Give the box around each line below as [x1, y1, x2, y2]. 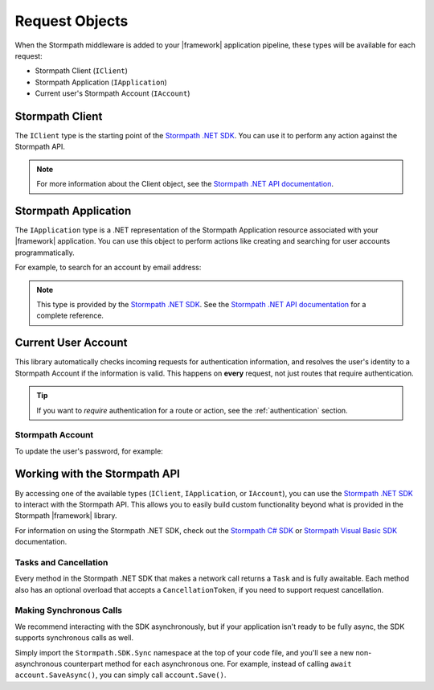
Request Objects [14, 12, 129, 30]
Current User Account [14, 336, 128, 350]
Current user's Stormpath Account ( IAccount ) [35, 88, 190, 98]
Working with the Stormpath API [14, 467, 180, 481]
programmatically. [14, 248, 76, 257]
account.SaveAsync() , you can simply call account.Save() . [14, 670, 227, 680]
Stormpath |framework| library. [14, 511, 117, 520]
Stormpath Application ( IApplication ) [35, 77, 168, 87]
